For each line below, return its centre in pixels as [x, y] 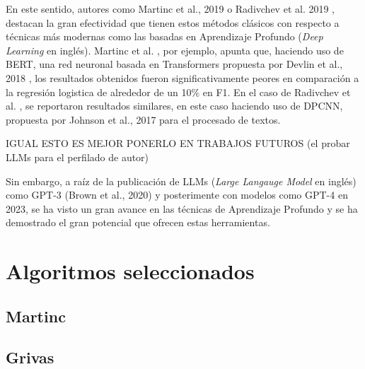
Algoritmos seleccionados [130, 271]
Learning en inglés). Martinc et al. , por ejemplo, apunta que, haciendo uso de [175, 50]
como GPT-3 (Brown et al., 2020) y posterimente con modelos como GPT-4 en [177, 195]
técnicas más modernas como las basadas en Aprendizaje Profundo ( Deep [164, 36]
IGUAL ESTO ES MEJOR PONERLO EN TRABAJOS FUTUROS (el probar [178, 143]
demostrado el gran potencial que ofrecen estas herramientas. [138, 222]
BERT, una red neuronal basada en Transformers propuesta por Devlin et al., [174, 64]
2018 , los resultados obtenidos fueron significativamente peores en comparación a [182, 77]
